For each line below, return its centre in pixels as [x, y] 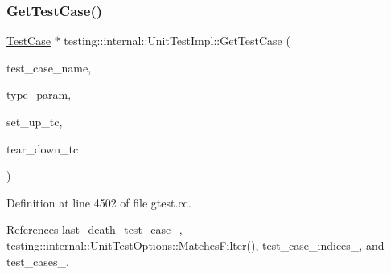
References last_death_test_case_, [95, 229]
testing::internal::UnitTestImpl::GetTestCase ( [177, 41]
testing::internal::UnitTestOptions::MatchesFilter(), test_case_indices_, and [195, 245]
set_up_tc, [35, 121]
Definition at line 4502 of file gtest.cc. [99, 202]
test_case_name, [49, 67]
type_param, [39, 94]
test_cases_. [38, 261]
